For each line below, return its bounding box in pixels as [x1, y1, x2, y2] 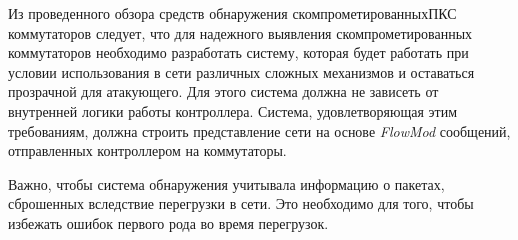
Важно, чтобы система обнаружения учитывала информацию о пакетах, [8, 173, 445, 194]
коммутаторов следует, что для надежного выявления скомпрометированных [8, 22, 473, 43]
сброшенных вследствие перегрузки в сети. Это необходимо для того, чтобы [8, 193, 474, 214]
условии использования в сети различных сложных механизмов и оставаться [8, 61, 475, 82]
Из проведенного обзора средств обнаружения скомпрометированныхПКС [8, 3, 457, 23]
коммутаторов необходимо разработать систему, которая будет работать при [8, 42, 469, 63]
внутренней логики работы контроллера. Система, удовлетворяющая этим [8, 100, 457, 121]
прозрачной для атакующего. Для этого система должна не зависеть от [8, 81, 439, 102]
